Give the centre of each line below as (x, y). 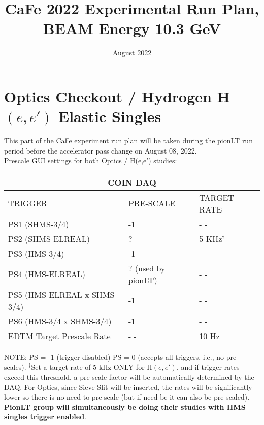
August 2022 (132, 53)
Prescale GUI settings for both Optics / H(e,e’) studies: (91, 160)
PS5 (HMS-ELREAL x (49, 294)
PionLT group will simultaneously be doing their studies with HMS (125, 406)
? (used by (147, 268)
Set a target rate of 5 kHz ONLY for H (92, 367)
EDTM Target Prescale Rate (59, 336)
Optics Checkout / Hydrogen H (117, 96)
